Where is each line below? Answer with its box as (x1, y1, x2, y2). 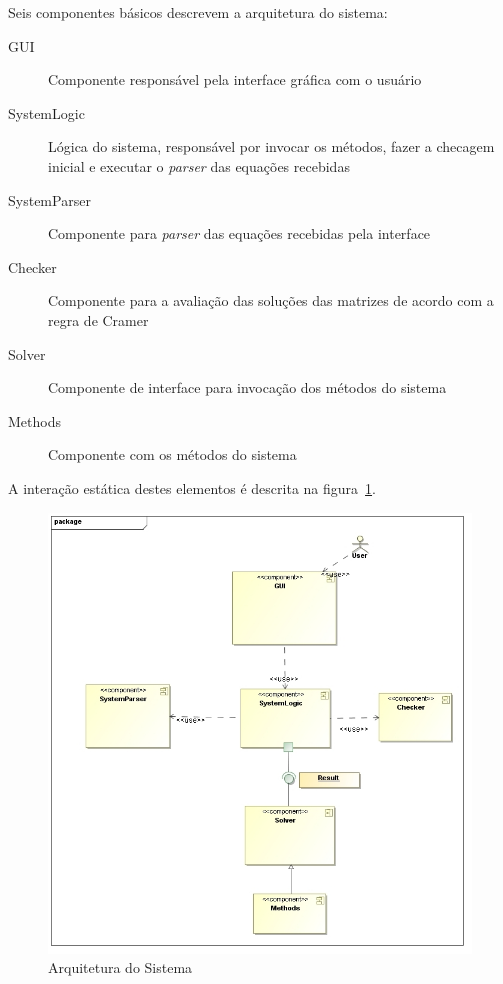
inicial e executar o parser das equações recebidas (48, 155, 350, 176)
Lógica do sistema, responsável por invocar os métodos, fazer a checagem (48, 136, 495, 157)
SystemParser (8, 189, 91, 210)
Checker (8, 256, 57, 277)
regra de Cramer (48, 309, 149, 330)
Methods (8, 410, 61, 431)
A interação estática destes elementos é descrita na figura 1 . (8, 477, 376, 498)
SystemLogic (8, 102, 85, 123)
